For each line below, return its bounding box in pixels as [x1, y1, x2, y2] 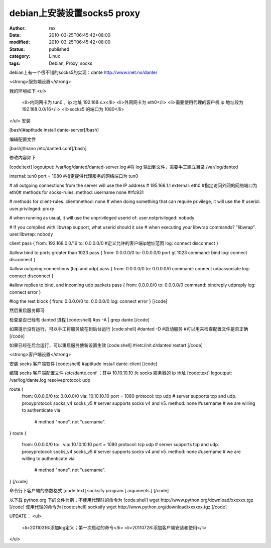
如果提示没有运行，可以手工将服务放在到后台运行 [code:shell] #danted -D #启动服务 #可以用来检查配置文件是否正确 [9, 326, 248, 332]
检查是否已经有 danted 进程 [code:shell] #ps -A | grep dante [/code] [9, 316, 150, 322]
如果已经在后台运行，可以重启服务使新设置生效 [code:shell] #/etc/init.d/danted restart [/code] [9, 342, 203, 348]
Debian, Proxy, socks [49, 60, 93, 66]
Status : [9, 46, 25, 52]
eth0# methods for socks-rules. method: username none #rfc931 [9, 189, 144, 195]
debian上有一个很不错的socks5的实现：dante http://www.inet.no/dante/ [9, 69, 158, 75]
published [49, 46, 70, 52]
